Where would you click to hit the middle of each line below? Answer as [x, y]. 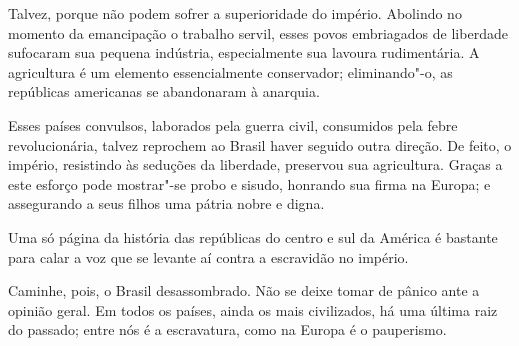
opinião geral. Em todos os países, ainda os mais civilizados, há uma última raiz [253, 309]
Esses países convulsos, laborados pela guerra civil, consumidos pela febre [233, 124]
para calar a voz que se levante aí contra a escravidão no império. [208, 256]
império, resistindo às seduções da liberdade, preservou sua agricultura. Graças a [255, 164]
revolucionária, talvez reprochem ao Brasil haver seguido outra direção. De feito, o [260, 144]
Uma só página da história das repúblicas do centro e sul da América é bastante [253, 236]
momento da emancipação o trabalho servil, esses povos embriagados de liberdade [258, 32]
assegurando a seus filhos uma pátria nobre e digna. [166, 203]
